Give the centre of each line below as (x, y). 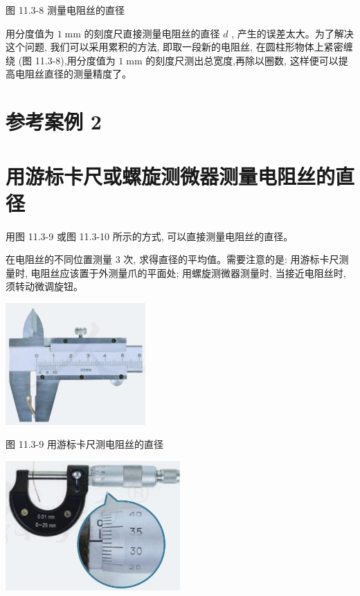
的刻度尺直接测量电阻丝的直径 (152, 33)
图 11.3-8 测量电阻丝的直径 (65, 10)
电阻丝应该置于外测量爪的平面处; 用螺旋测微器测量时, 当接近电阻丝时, (188, 272)
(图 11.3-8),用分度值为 (67, 60)
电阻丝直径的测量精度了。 (73, 74)
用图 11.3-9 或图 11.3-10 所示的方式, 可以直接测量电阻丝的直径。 (150, 236)
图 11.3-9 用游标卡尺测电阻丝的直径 (84, 444)
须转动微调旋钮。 (44, 286)
